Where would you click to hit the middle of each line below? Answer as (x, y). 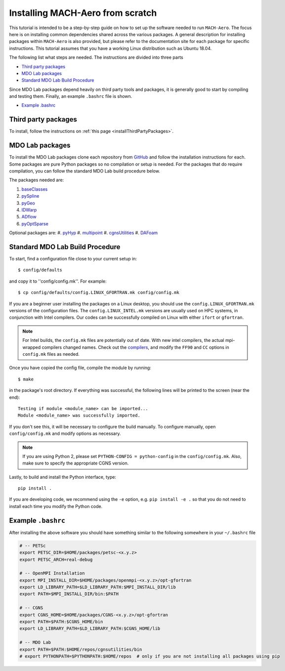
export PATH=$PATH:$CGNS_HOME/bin (61, 622)
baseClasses (35, 189)
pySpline (30, 196)
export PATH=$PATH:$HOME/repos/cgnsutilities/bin (81, 649)
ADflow (29, 217)
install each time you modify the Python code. (56, 506)
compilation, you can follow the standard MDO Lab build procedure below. (85, 171)
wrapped (32, 347)
